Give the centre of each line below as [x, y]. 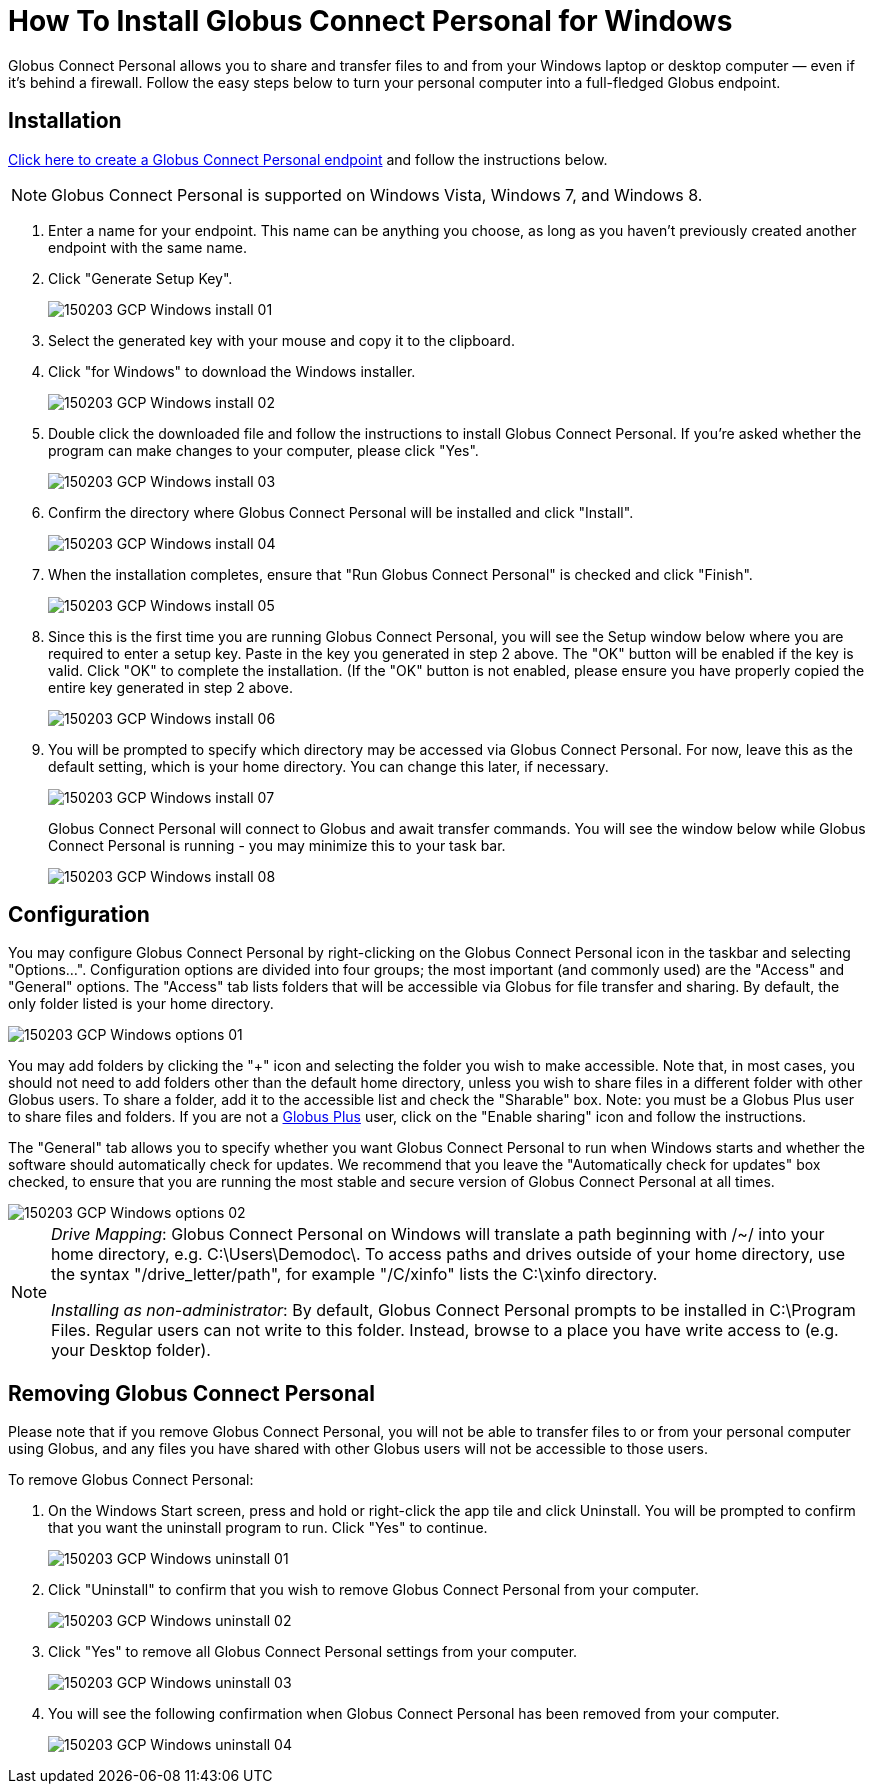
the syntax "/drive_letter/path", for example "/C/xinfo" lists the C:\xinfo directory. [354, 1274]
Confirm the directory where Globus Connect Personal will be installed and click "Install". [341, 512]
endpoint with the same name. [147, 247]
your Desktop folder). [131, 1350]
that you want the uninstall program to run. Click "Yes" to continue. [268, 1528]
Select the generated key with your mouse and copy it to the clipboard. [281, 340]
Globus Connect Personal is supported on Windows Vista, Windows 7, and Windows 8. [377, 194]
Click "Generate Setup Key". [140, 278]
